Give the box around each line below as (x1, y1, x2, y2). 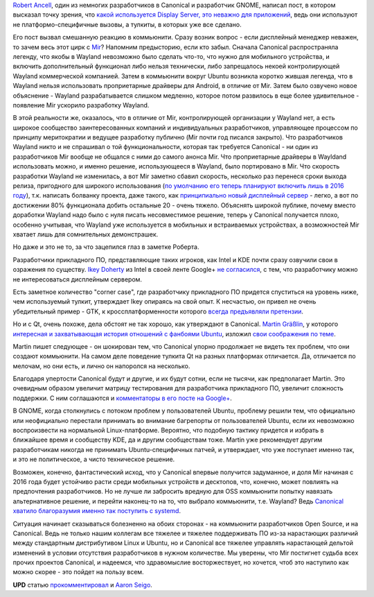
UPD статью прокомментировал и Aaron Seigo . (12, 580, 152, 589)
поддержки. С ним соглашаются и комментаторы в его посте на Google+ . (12, 394, 232, 402)
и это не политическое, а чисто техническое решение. (12, 455, 175, 464)
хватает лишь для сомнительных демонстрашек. (12, 230, 159, 239)
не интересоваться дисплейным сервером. (12, 275, 142, 284)
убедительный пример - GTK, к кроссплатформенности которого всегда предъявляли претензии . (12, 307, 304, 315)
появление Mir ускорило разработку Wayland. (12, 101, 150, 109)
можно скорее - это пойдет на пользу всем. (12, 568, 145, 576)
